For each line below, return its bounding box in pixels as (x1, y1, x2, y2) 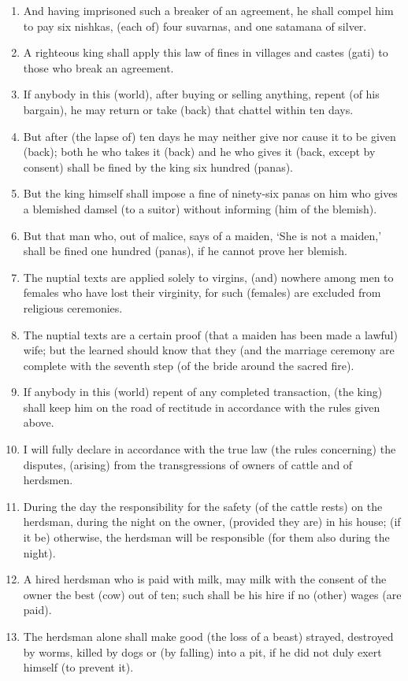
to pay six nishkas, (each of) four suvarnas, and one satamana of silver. (23, 17, 367, 34)
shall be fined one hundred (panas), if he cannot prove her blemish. (23, 242, 347, 259)
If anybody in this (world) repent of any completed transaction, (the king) (23, 383, 383, 400)
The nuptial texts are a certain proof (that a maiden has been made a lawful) (23, 326, 398, 342)
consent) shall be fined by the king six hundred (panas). (23, 158, 294, 175)
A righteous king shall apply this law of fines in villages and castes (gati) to (23, 44, 388, 61)
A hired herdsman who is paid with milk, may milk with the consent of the (23, 571, 387, 587)
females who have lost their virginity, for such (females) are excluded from (23, 284, 381, 301)
